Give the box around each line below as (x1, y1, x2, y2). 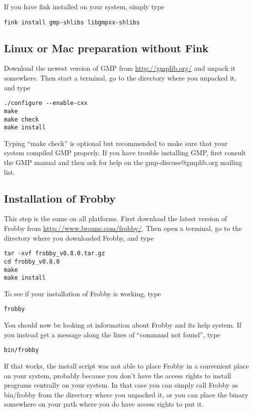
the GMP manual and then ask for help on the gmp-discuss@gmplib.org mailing (4, 157, 242, 167)
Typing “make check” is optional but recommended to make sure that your (4, 138, 228, 148)
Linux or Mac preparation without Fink (4, 40, 209, 55)
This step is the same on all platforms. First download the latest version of (4, 213, 227, 224)
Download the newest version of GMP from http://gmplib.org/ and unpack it (4, 63, 235, 73)
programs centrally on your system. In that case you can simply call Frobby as (4, 380, 238, 390)
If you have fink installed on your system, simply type (4, 1, 164, 11)
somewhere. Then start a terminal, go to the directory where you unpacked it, (4, 73, 236, 83)
